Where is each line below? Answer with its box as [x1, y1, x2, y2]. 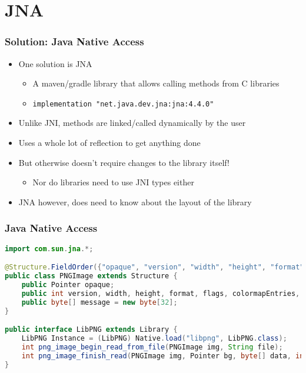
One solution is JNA [18, 57, 92, 69]
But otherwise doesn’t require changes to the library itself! [18, 156, 229, 168]
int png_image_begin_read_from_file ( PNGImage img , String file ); [21, 342, 283, 351]
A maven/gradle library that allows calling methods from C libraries [32, 77, 280, 89]
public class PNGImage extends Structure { [5, 272, 178, 281]
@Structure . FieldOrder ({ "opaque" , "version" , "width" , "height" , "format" [5, 263, 304, 272]
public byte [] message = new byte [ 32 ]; [21, 298, 178, 307]
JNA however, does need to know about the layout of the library [18, 195, 252, 208]
